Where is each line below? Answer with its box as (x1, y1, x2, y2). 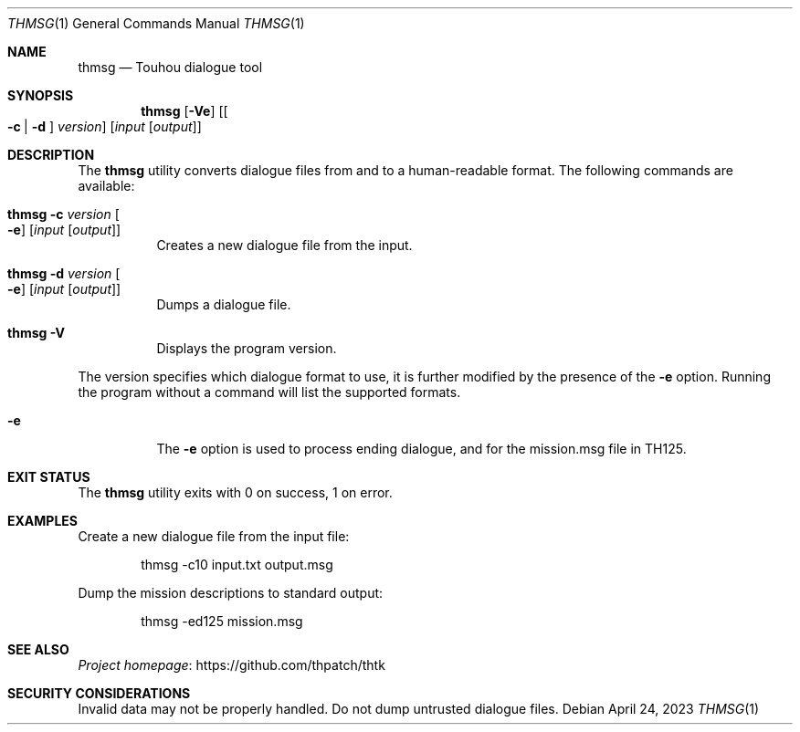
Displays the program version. (156, 340, 337, 356)
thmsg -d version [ (7, 266, 121, 281)
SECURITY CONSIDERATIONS (7, 685, 191, 701)
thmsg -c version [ (7, 206, 120, 222)
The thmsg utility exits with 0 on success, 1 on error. (78, 485, 393, 500)
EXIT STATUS (7, 469, 90, 485)
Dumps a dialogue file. (156, 297, 291, 312)
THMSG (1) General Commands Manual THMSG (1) (7, 16, 305, 31)
